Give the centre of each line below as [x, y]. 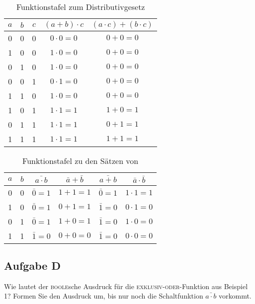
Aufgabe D [32, 265]
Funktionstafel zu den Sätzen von [81, 161]
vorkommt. [235, 296]
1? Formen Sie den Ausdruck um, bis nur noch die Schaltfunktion [104, 296]
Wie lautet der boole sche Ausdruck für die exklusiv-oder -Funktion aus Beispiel [126, 286]
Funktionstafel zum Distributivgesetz [81, 7]
